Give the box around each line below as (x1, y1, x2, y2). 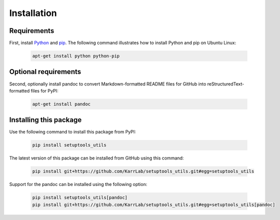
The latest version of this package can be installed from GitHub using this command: (9, 155, 184, 161)
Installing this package (9, 115, 82, 124)
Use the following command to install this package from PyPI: (9, 129, 136, 135)
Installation (9, 7, 57, 18)
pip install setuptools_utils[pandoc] (32, 195, 128, 200)
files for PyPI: (31, 87, 59, 93)
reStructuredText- (207, 80, 244, 87)
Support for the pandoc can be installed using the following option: (9, 181, 147, 187)
